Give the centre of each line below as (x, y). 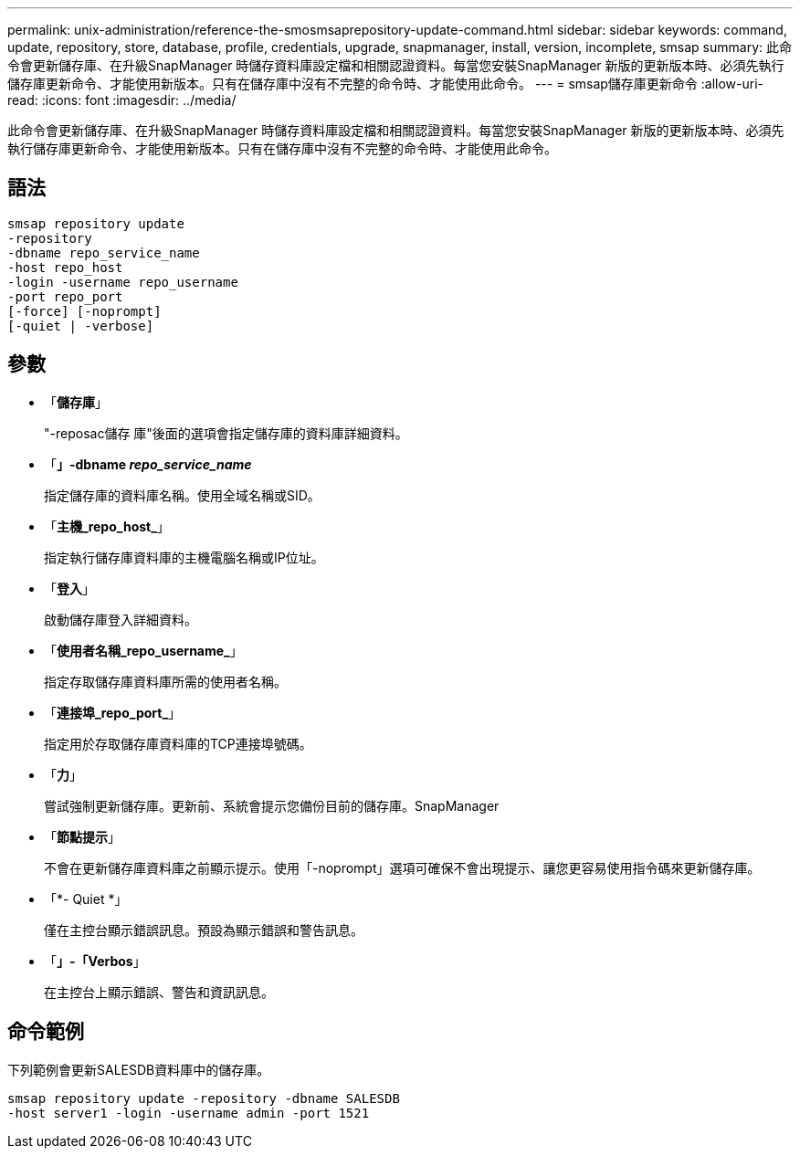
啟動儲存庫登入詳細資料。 (121, 619)
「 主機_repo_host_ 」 (107, 526)
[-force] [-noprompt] (84, 311)
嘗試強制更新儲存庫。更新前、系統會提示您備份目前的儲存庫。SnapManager (272, 805)
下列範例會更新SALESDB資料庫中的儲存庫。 (139, 1069)
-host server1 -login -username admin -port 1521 (189, 1113)
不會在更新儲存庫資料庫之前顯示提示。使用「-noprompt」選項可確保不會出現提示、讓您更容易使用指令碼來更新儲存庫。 (402, 867)
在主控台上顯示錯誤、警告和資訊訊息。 (159, 992)
